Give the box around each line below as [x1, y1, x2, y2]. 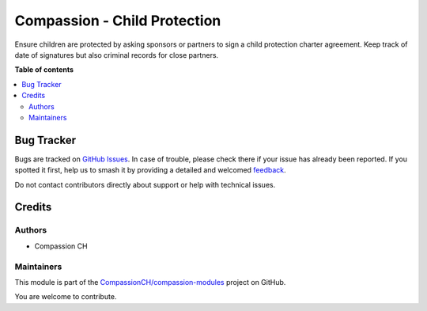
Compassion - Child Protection [14, 12, 221, 29]
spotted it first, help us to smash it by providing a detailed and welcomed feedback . [14, 165, 286, 175]
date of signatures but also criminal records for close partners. [14, 50, 219, 59]
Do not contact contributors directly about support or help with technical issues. [14, 180, 276, 189]
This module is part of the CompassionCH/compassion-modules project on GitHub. [14, 277, 286, 286]
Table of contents [14, 65, 74, 74]
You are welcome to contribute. [14, 292, 117, 302]
